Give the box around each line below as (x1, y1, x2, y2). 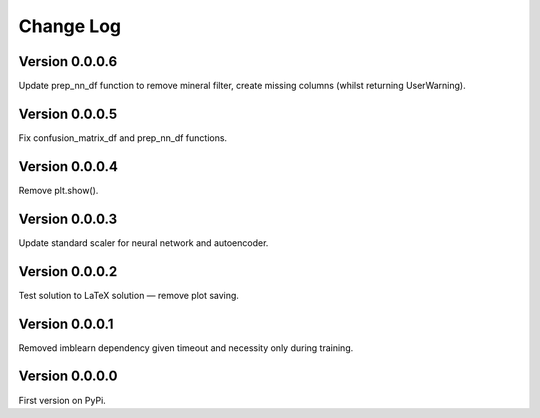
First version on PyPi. (18, 394, 107, 406)
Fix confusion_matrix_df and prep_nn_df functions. (18, 131, 228, 144)
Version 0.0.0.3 (18, 210, 118, 227)
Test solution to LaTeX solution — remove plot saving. (18, 289, 240, 301)
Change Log (18, 15, 122, 37)
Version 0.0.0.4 (18, 158, 119, 175)
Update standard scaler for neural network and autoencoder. (18, 236, 269, 249)
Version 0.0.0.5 (18, 105, 118, 122)
